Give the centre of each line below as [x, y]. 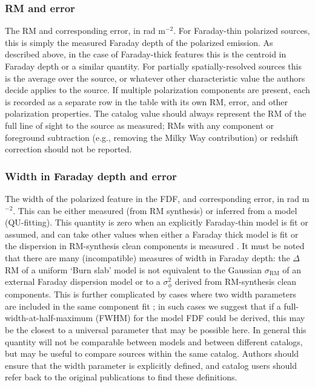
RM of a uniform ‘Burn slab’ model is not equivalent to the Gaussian [134, 269]
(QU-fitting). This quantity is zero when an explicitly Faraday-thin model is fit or [157, 222]
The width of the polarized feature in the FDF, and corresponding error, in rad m [157, 198]
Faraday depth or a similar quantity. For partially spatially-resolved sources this [154, 66]
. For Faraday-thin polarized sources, [242, 31]
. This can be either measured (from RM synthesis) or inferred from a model [155, 210]
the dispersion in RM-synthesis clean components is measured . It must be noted [155, 246]
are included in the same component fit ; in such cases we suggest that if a [143, 306]
